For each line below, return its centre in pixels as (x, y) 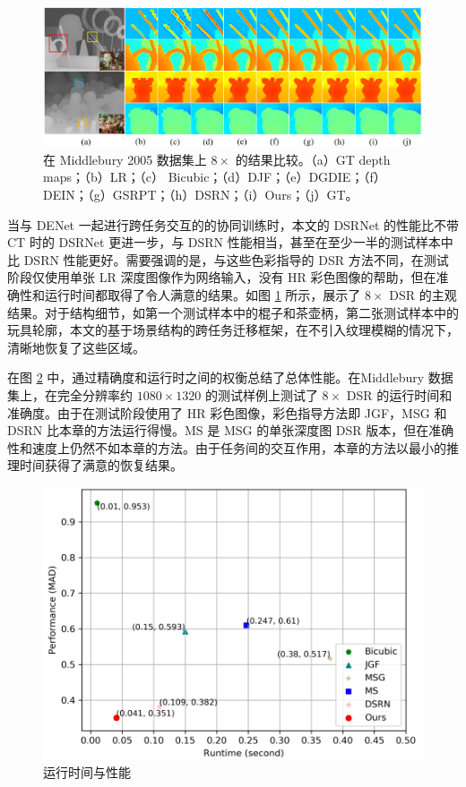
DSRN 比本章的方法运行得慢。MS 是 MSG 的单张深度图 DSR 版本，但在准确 (231, 430)
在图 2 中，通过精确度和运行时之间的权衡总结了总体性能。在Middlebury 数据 (230, 377)
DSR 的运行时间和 (399, 394)
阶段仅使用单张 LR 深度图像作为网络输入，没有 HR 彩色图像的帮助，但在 (222, 277)
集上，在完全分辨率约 (70, 394)
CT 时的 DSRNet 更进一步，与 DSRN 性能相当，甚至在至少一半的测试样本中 (230, 242)
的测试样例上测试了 (261, 394)
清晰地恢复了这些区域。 (76, 347)
